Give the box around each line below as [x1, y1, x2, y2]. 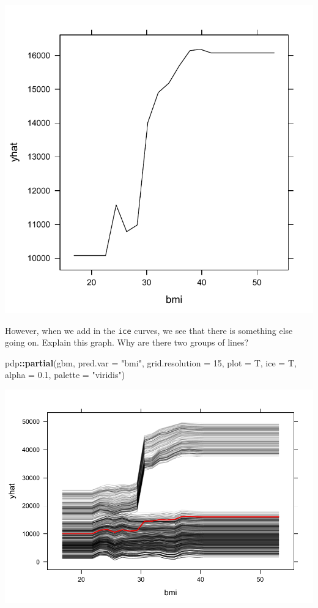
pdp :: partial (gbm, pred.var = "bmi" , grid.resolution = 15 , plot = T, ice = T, [5, 356, 297, 369]
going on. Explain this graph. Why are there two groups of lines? [5, 336, 249, 349]
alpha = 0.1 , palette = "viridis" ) [5, 368, 125, 381]
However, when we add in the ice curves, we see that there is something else [5, 324, 293, 336]
